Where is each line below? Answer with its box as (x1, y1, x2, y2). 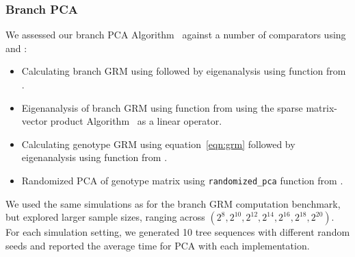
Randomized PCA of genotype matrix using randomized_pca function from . (21, 173, 343, 187)
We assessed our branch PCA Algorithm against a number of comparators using (5, 27, 346, 42)
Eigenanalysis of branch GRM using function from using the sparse (21, 100, 303, 114)
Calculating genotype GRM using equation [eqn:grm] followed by (21, 136, 295, 151)
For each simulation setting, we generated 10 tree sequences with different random (5, 225, 350, 239)
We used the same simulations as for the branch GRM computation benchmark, (5, 196, 341, 210)
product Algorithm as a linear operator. (50, 114, 222, 128)
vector (21, 114, 48, 128)
